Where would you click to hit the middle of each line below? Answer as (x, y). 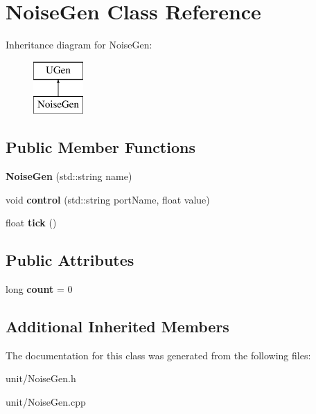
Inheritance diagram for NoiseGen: (79, 45)
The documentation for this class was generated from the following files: (158, 355)
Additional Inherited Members (117, 326)
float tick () (31, 223)
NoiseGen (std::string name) (69, 176)
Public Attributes (70, 260)
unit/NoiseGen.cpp (46, 402)
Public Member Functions (100, 147)
